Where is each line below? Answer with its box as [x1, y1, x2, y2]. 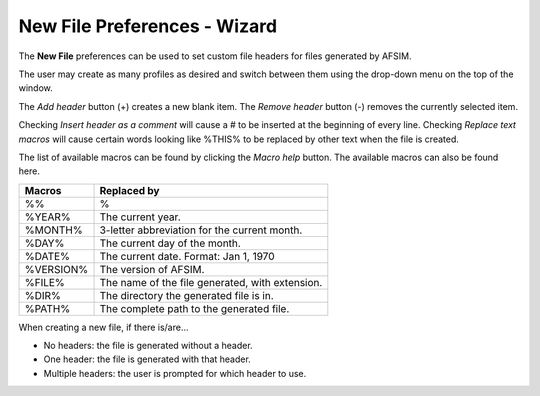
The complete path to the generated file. [99, 301, 290, 315]
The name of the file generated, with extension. [99, 275, 323, 289]
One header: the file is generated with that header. [43, 353, 252, 365]
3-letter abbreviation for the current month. [99, 223, 303, 237]
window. [18, 82, 54, 94]
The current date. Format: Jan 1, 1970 [99, 249, 275, 263]
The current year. [99, 210, 181, 224]
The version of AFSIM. [99, 262, 205, 276]
